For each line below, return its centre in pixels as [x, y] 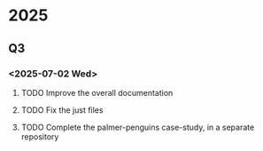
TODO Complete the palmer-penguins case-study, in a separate [138, 127]
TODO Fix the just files [62, 110]
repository [40, 136]
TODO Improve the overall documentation [97, 92]
